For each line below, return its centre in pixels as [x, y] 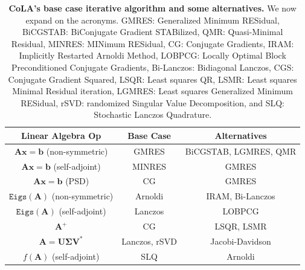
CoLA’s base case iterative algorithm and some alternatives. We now [152, 8]
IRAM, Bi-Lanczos [241, 196]
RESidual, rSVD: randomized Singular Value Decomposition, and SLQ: [153, 102]
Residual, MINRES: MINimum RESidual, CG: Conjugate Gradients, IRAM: [152, 43]
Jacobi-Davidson [241, 241]
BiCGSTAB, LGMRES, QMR [241, 151]
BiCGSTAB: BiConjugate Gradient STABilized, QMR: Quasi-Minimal [152, 32]
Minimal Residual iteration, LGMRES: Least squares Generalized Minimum [153, 91]
